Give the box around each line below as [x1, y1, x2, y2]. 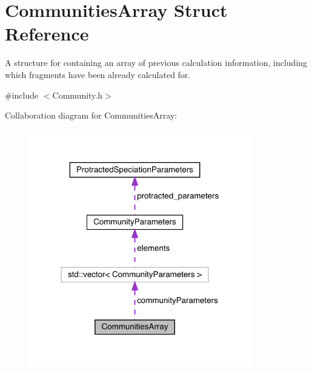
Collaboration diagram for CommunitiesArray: [5, 109, 178, 122]
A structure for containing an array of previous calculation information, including [5, 56, 308, 69]
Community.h [52, 88, 103, 101]
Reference [5, 21, 89, 46]
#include [5, 88, 39, 101]
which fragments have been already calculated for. [5, 68, 191, 80]
